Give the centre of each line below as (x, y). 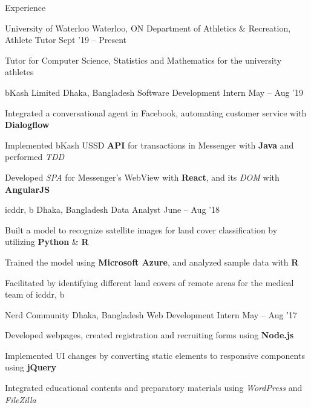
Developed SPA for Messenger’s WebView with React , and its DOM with (142, 177)
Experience (25, 7)
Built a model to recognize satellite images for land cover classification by (141, 229)
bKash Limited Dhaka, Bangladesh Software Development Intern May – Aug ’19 (154, 92)
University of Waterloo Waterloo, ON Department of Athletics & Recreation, (148, 28)
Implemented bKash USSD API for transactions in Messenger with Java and (149, 145)
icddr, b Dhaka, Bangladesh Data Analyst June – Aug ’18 (112, 209)
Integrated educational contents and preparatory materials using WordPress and (154, 388)
